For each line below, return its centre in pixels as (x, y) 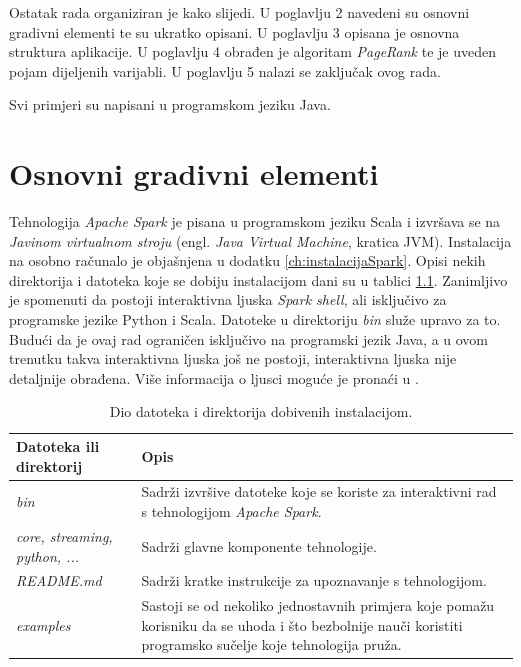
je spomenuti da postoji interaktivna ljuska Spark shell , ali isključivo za (228, 299)
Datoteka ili (58, 446)
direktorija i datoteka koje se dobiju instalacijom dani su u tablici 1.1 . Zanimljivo (258, 279)
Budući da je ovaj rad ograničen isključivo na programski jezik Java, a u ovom (249, 338)
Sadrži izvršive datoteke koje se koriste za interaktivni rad (319, 491)
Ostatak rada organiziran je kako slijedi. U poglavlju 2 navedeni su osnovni (239, 12)
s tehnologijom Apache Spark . (231, 511)
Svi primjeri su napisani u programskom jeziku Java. (170, 104)
